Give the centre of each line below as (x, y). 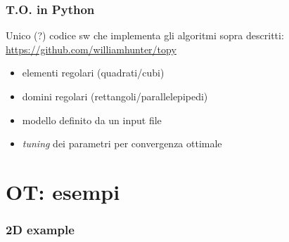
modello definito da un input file (92, 120)
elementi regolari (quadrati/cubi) (93, 73)
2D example (40, 230)
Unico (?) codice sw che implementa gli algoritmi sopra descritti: (145, 35)
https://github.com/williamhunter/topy (91, 49)
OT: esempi (63, 191)
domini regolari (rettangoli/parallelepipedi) (115, 96)
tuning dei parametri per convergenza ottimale (122, 143)
